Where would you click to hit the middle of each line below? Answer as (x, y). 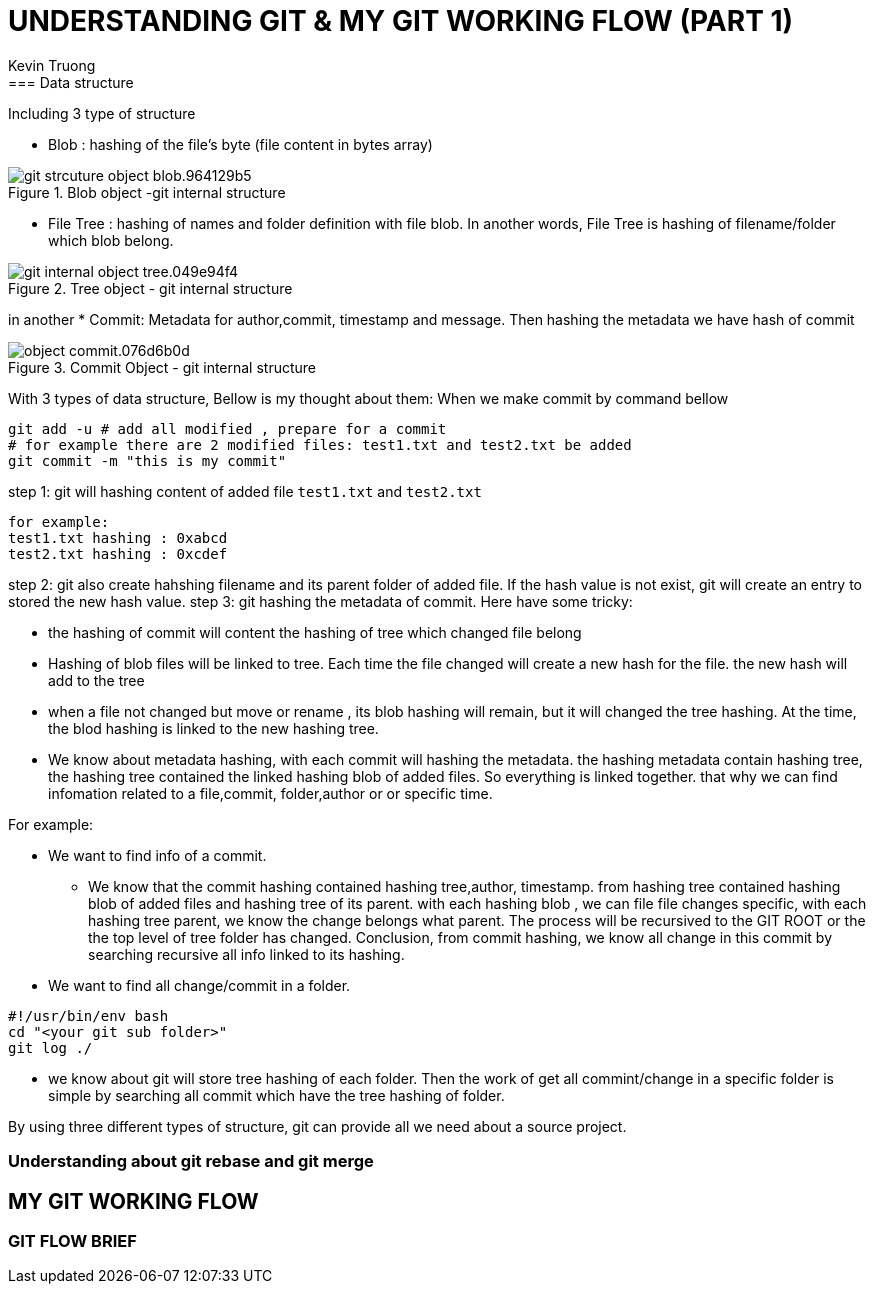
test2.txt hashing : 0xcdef (118, 553)
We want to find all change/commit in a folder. (199, 985)
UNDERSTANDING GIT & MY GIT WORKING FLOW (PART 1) (401, 21)
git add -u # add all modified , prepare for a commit (227, 428)
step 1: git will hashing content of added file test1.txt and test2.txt (245, 491)
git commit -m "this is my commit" (147, 460)
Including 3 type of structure (102, 113)
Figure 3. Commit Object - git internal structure (162, 367)
